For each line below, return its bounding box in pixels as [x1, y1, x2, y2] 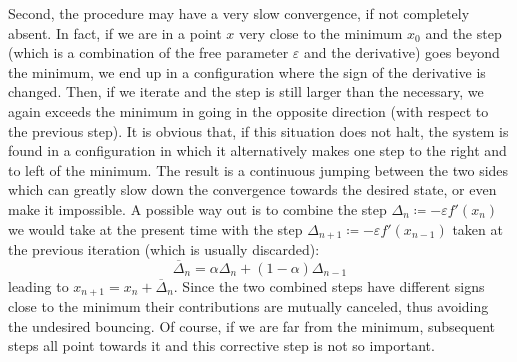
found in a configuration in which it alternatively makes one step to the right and [8, 140, 507, 161]
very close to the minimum [238, 22, 403, 43]
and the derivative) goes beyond [304, 42, 500, 63]
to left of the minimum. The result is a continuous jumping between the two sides [8, 159, 509, 180]
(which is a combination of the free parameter [8, 42, 289, 63]
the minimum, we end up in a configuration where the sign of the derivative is [8, 61, 486, 82]
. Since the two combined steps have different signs [173, 275, 485, 296]
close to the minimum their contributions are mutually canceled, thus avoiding [8, 296, 489, 317]
